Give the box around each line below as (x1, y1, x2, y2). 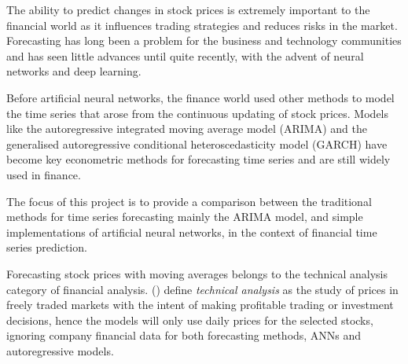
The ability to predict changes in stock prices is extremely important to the (6, 2, 370, 17)
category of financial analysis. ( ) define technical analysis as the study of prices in (6, 281, 399, 297)
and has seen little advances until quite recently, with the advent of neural (6, 47, 364, 64)
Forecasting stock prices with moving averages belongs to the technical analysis (6, 265, 388, 281)
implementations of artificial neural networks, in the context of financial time (6, 223, 377, 240)
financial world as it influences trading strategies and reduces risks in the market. (6, 17, 398, 33)
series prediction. (6, 239, 87, 256)
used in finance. (6, 166, 81, 182)
